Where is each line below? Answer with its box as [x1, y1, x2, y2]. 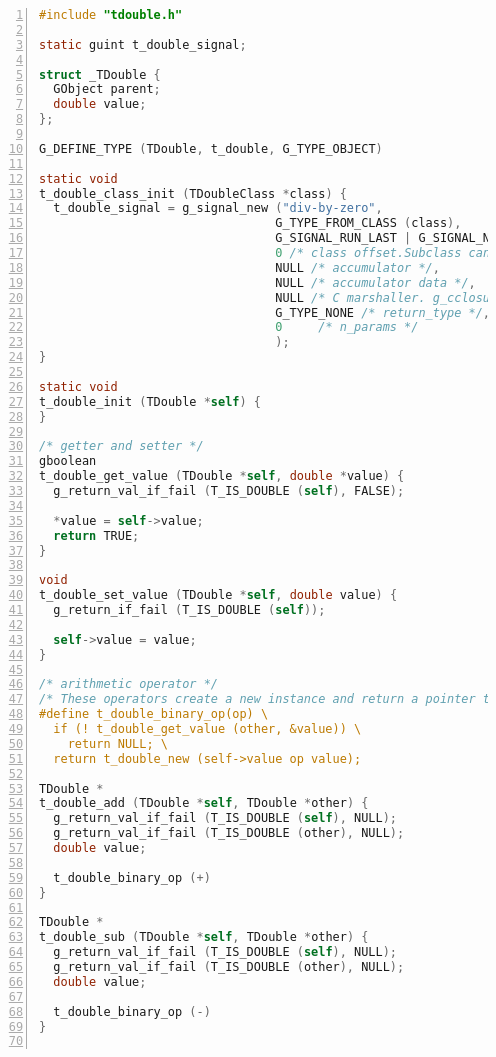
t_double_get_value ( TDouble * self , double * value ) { [39, 469, 405, 484]
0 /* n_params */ [275, 320, 419, 335]
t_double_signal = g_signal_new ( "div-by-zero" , [53, 201, 383, 216]
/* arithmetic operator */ [39, 677, 218, 692]
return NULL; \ [67, 736, 168, 751]
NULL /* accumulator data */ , [275, 275, 476, 290]
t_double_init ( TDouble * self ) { [39, 394, 262, 409]
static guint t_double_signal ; [39, 37, 247, 52]
